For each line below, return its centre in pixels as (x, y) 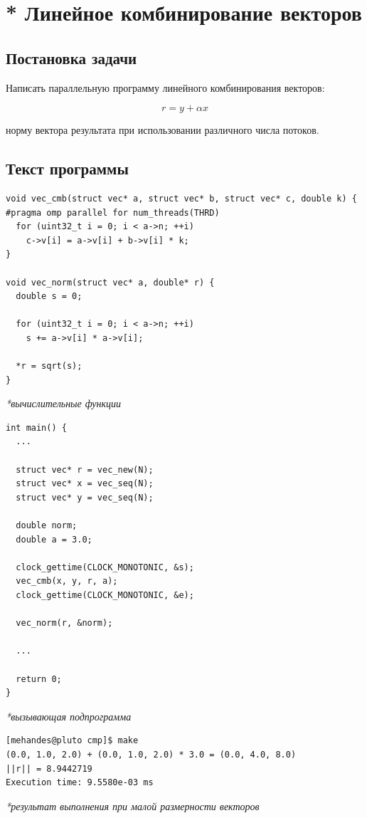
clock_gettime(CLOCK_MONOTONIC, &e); (105, 595)
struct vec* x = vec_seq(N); (85, 484)
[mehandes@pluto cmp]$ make (72, 741)
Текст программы (67, 168)
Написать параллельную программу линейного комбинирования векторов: (165, 87)
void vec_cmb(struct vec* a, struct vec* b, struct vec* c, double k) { (181, 198)
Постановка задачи (71, 57)
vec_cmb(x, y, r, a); (67, 581)
